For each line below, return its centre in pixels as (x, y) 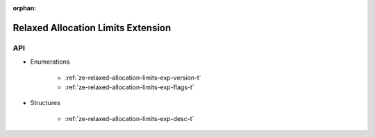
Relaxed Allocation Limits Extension (92, 28)
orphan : (25, 8)
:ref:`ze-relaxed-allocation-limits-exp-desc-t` (130, 118)
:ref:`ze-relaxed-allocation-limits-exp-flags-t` (130, 87)
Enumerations (50, 62)
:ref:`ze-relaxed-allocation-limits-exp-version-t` (133, 77)
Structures (45, 103)
